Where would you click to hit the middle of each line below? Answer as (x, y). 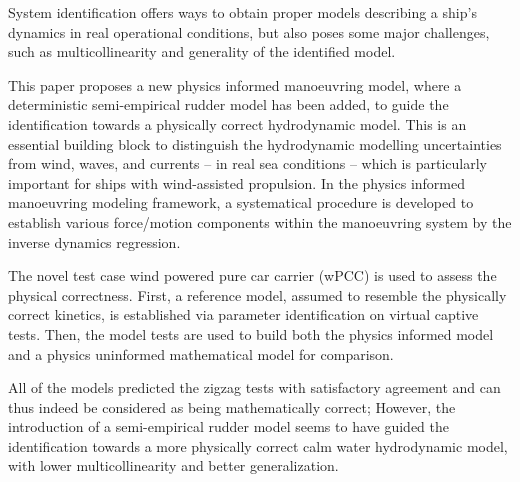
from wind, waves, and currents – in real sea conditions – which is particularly (247, 163)
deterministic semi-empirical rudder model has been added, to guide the (228, 104)
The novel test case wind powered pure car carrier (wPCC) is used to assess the (252, 275)
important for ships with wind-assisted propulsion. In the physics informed (236, 182)
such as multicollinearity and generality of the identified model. (202, 51)
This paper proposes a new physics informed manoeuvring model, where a (235, 84)
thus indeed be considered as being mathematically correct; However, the (232, 406)
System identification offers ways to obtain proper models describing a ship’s (242, 12)
